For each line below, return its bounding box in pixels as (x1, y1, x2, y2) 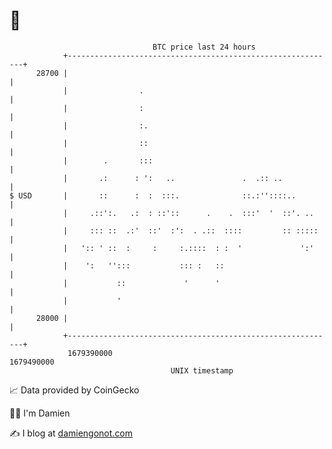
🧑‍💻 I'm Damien (9, 407, 71, 419)
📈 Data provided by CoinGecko (9, 384, 140, 396)
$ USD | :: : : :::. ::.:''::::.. (9, 190, 297, 201)
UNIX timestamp (170, 365, 234, 376)
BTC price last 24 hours (152, 42, 256, 52)
